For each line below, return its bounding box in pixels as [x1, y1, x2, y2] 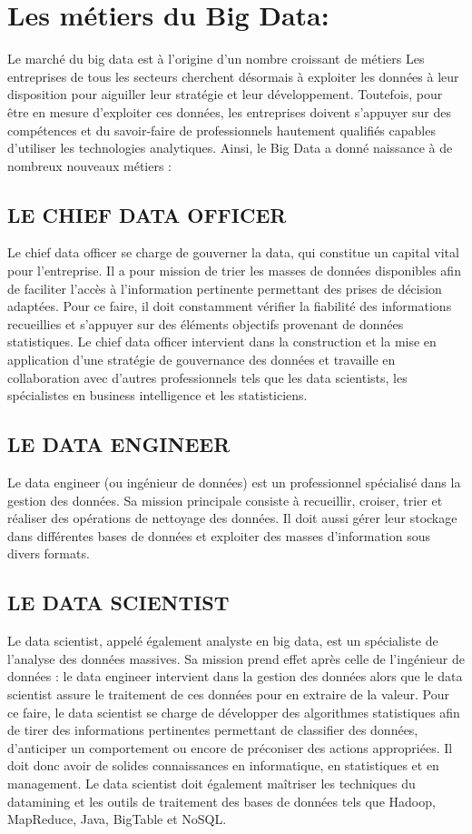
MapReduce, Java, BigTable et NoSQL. [7, 809, 227, 829]
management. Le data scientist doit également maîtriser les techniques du [7, 773, 416, 792]
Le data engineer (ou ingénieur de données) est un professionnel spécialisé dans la [7, 473, 461, 492]
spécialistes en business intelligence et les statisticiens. [7, 386, 308, 405]
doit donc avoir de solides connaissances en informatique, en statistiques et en [7, 756, 439, 775]
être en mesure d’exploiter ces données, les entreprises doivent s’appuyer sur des [7, 102, 451, 121]
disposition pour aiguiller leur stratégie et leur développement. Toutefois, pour [7, 85, 443, 104]
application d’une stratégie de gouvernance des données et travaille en [7, 350, 396, 369]
